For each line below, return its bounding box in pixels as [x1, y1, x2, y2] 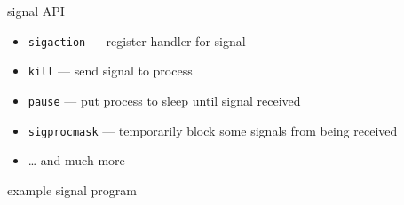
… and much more [28, 151, 125, 170]
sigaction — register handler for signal [28, 31, 246, 50]
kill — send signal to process [28, 61, 193, 80]
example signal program [7, 180, 137, 199]
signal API [7, 2, 65, 20]
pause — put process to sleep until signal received [28, 91, 301, 109]
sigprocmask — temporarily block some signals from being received [28, 121, 398, 139]
